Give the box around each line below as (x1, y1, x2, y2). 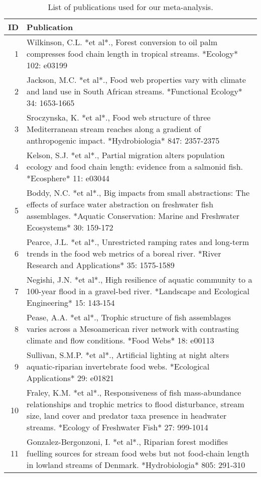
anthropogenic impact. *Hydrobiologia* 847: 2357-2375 (27, 135, 220, 146)
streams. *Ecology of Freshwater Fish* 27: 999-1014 (27, 421, 208, 433)
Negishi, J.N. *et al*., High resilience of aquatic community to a (27, 274, 252, 285)
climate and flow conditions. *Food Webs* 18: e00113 (27, 334, 214, 346)
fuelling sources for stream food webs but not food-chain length (27, 447, 249, 459)
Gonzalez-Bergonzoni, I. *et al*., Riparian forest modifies (27, 436, 228, 447)
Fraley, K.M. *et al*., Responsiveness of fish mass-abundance (27, 387, 241, 398)
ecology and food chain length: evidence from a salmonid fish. (27, 161, 243, 172)
